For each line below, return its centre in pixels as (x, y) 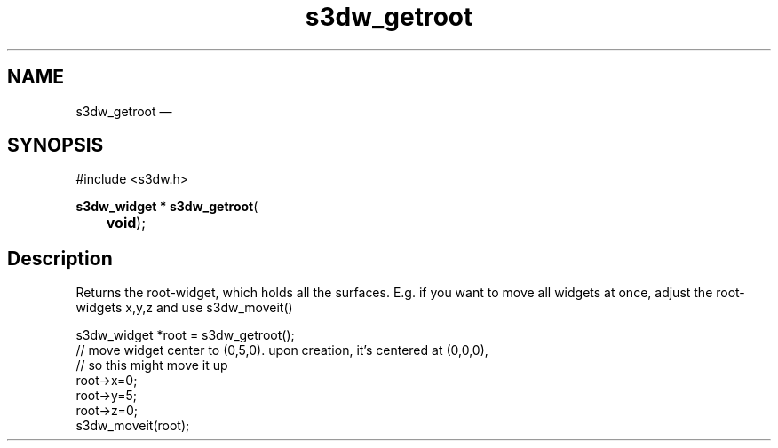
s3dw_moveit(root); (133, 426)
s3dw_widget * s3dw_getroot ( (167, 207)
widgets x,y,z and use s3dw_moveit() (184, 308)
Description (60, 258)
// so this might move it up (152, 365)
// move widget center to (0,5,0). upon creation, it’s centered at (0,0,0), (282, 350)
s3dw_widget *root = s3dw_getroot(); (185, 335)
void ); (126, 223)
